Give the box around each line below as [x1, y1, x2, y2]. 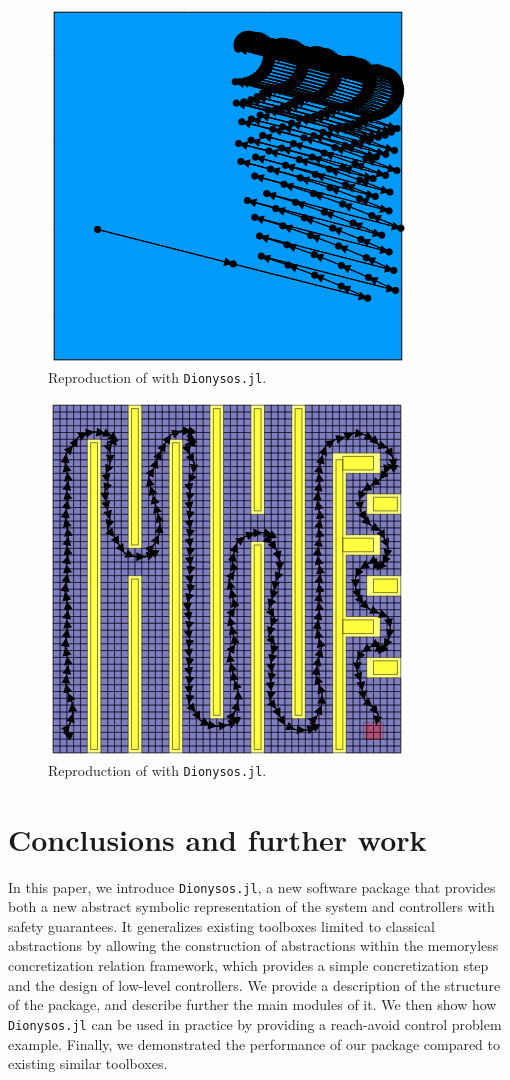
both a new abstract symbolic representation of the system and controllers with [8, 896, 495, 917]
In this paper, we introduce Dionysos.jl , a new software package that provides [8, 876, 496, 897]
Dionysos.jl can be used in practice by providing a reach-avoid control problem [8, 1013, 502, 1034]
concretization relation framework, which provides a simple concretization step [8, 955, 489, 976]
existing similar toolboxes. [8, 1053, 168, 1074]
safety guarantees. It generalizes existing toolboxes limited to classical [8, 915, 435, 936]
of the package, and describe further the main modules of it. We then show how [8, 994, 497, 1015]
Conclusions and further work [8, 818, 427, 859]
